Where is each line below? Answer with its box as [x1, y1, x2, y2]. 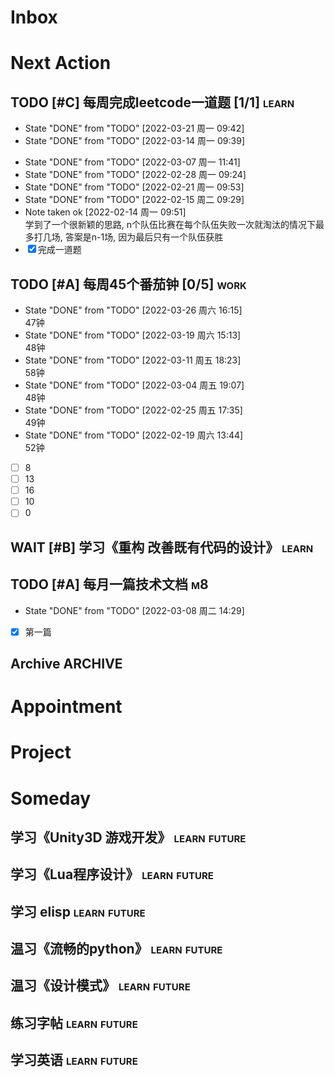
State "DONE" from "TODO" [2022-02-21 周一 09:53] [24, 181, 245, 193]
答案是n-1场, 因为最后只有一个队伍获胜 [64, 231, 224, 243]
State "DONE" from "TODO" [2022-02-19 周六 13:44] [24, 429, 244, 441]
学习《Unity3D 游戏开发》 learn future [10, 829, 247, 846]
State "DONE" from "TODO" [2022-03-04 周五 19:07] [24, 379, 245, 391]
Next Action [10, 52, 112, 75]
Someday [10, 787, 92, 810]
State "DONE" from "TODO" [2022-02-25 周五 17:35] [24, 404, 243, 416]
